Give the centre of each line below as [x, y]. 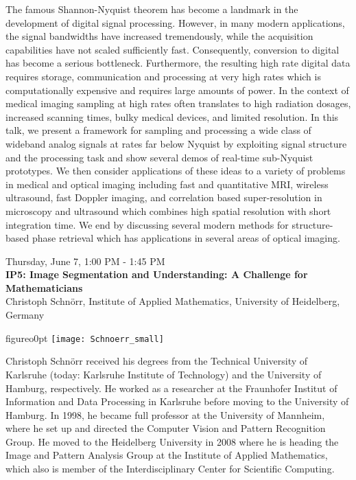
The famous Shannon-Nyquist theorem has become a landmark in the [152, 9]
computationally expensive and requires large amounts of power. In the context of [177, 90]
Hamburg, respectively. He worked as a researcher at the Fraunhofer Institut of [171, 388]
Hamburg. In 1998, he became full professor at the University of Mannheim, [165, 414]
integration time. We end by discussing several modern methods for [147, 224]
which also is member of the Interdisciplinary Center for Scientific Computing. [170, 469]
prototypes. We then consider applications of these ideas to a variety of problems [176, 171]
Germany [25, 315]
